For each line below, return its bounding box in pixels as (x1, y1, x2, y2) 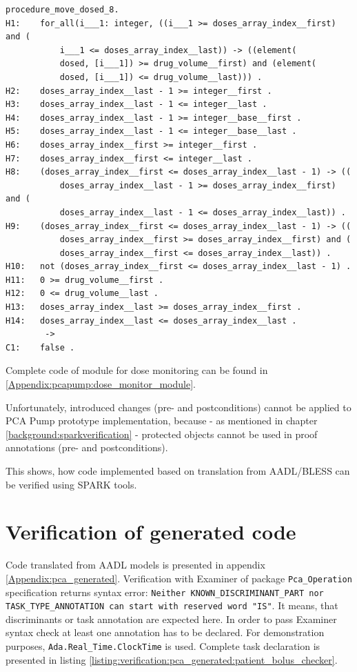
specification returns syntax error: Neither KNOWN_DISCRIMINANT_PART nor (6, 584, 324, 599)
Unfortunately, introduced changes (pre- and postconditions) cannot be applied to (6, 399, 351, 414)
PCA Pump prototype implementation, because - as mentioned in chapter (6, 413, 318, 428)
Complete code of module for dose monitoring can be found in (6, 363, 268, 377)
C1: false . (6, 342, 75, 353)
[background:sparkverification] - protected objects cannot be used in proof (6, 426, 318, 441)
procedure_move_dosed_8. (6, 5, 119, 14)
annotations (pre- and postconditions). (6, 440, 168, 455)
